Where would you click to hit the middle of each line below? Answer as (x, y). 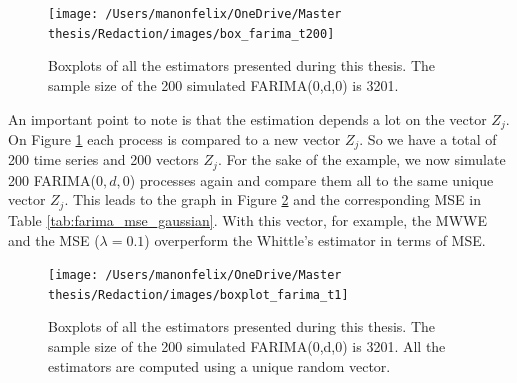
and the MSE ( (54, 239)
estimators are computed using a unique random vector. (219, 365)
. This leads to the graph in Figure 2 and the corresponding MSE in (272, 199)
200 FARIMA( (52, 179)
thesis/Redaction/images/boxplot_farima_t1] (198, 294)
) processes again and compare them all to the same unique (311, 179)
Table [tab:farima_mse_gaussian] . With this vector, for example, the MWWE (247, 219)
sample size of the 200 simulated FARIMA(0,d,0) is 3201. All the (247, 346)
